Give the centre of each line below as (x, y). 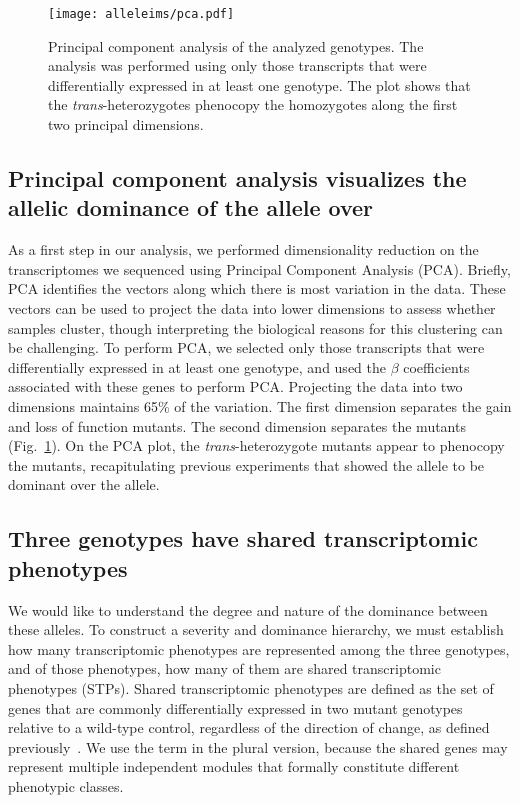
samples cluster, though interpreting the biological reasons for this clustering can (255, 327)
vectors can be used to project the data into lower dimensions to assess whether (252, 308)
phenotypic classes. (66, 785)
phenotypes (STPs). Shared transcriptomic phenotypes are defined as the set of (251, 687)
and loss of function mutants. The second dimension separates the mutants (237, 425)
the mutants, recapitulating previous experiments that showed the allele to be (246, 464)
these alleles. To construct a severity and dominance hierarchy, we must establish (256, 629)
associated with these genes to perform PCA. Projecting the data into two (235, 386)
